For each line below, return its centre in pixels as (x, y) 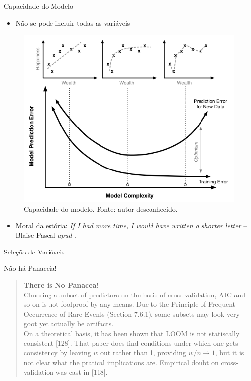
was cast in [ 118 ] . (82, 372)
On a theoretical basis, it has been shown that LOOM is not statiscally (131, 333)
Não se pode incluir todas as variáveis (73, 22)
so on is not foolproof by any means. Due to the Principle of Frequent (129, 304)
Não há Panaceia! (30, 268)
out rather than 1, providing (143, 353)
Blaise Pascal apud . (46, 235)
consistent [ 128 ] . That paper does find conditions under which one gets (131, 343)
